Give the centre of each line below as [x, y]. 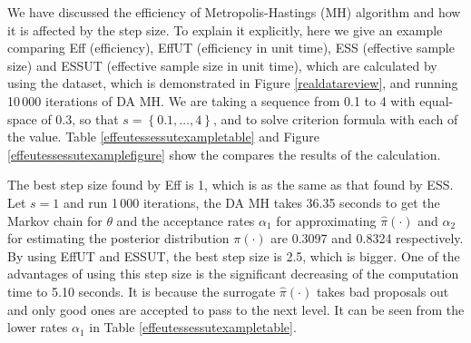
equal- [437, 100]
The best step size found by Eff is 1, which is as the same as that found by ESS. [231, 185]
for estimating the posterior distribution [118, 238]
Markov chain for [55, 220]
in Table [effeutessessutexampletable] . [193, 327]
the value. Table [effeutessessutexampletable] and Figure [163, 137]
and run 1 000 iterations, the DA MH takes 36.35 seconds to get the [251, 202]
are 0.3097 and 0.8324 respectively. [367, 238]
